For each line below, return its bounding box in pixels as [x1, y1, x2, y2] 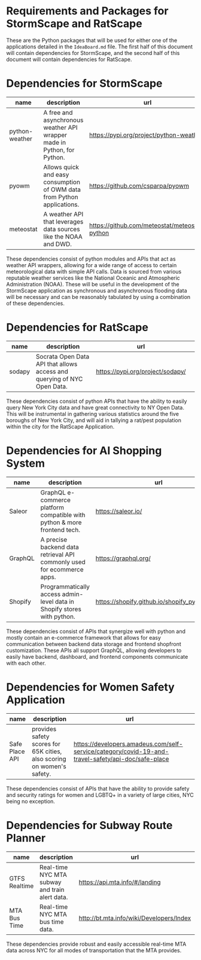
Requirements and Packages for [6, 4, 169, 18]
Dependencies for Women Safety [6, 680, 175, 694]
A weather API [43, 210, 84, 218]
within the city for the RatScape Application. [6, 423, 115, 430]
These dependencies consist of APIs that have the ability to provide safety [6, 785, 190, 792]
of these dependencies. [6, 299, 65, 307]
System [6, 457, 45, 470]
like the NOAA [43, 232, 83, 240]
